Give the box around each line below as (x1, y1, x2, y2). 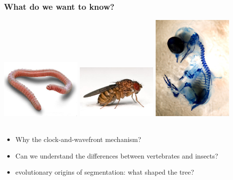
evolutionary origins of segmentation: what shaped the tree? (15, 167, 194, 177)
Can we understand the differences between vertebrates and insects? (15, 150, 218, 160)
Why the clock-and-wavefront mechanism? (15, 134, 142, 144)
